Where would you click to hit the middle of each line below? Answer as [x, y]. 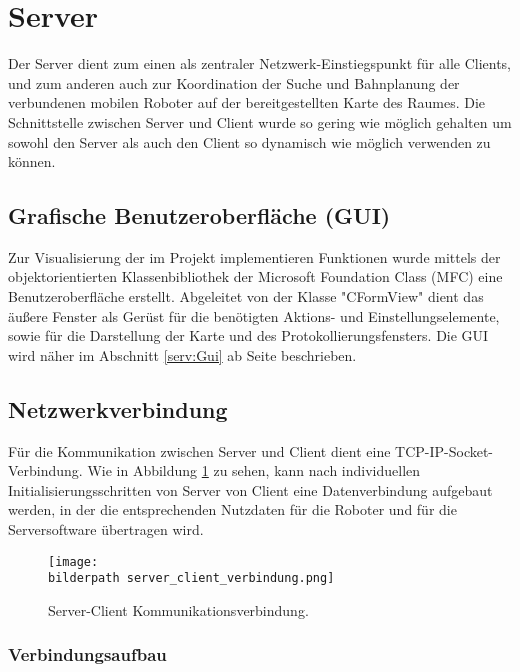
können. [32, 161]
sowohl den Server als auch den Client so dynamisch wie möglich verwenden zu [249, 141]
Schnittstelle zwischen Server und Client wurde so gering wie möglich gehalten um [260, 121]
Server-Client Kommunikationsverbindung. [178, 609]
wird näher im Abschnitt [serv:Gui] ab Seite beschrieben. [182, 354]
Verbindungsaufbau [87, 654]
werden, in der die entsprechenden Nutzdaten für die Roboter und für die [232, 509]
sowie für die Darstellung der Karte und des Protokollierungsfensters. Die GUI [248, 335]
